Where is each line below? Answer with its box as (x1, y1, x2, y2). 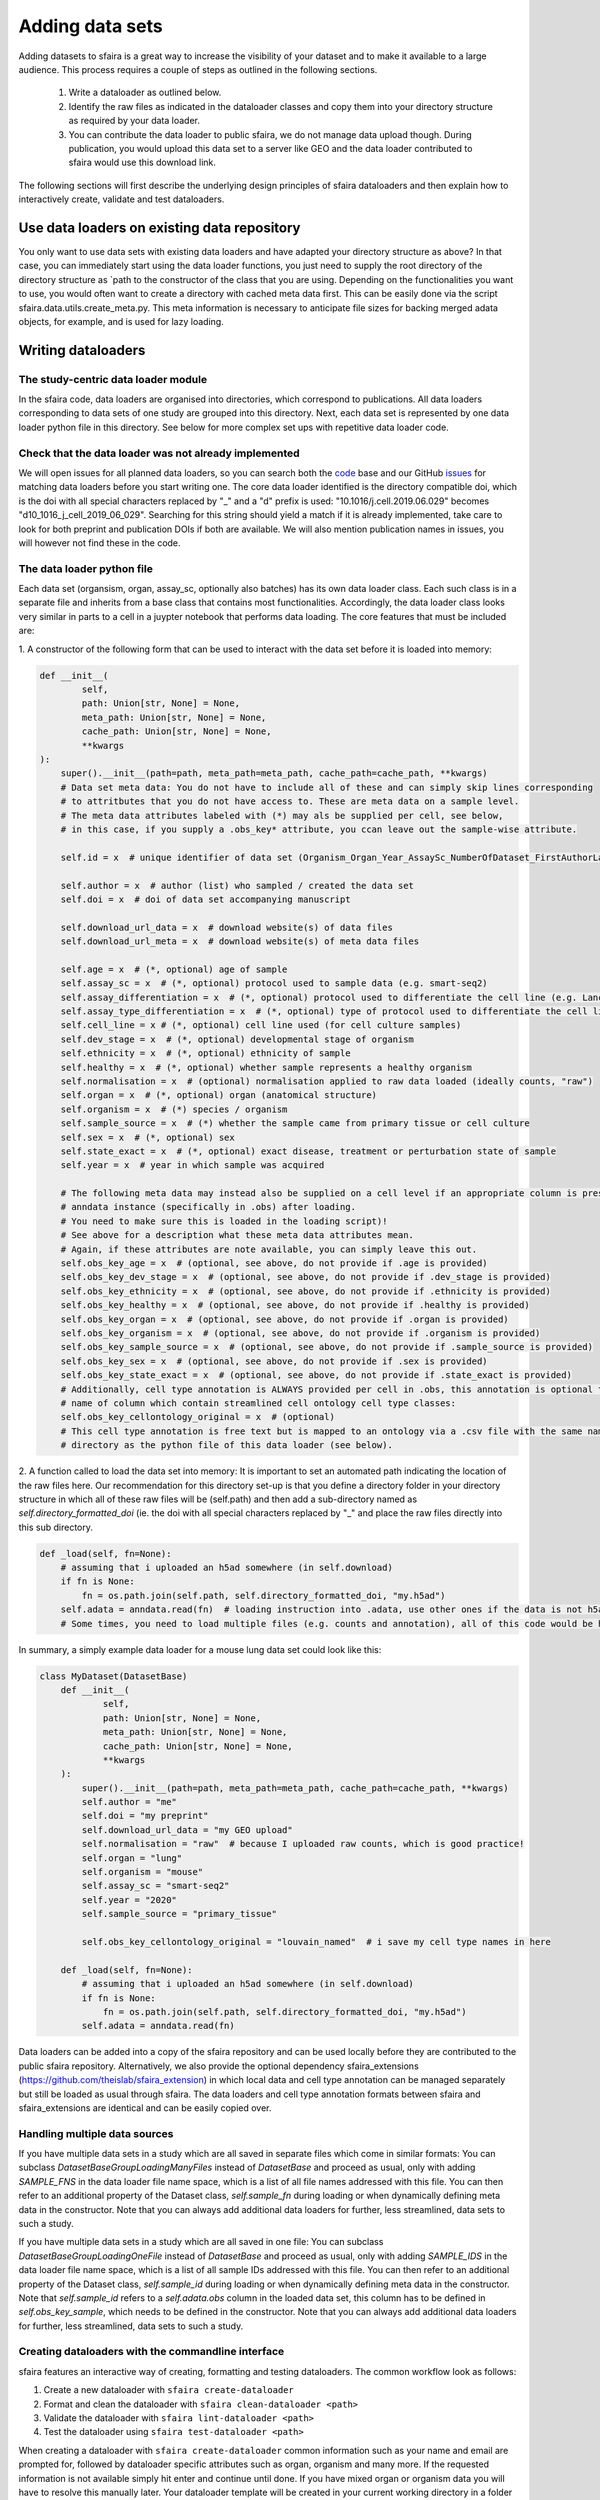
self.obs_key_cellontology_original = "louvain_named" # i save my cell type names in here (81, 1936, 552, 1947)
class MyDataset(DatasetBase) (39, 1670, 188, 1682)
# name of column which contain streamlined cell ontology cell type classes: (60, 1397, 457, 1409)
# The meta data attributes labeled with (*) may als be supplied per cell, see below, (60, 810, 504, 821)
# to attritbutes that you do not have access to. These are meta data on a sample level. (60, 796, 520, 807)
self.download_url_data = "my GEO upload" (81, 1824, 294, 1835)
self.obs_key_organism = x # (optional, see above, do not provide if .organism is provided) (60, 1328, 541, 1339)
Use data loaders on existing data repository (18, 219, 301, 236)
